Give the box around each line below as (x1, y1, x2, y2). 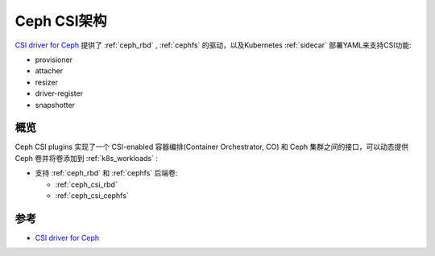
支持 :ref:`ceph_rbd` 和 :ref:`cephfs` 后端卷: (35, 168, 178, 178)
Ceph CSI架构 (14, 12, 108, 30)
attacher (35, 66, 64, 76)
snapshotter (35, 100, 76, 109)
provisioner (35, 55, 72, 64)
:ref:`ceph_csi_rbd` (55, 180, 118, 189)
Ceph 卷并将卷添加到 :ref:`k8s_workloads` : (14, 153, 159, 163)
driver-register (35, 89, 84, 98)
